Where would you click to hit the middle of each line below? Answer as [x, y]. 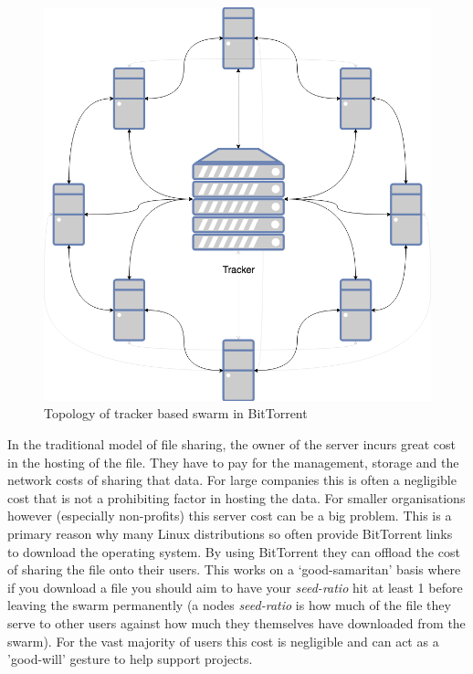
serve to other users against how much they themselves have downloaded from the [236, 622]
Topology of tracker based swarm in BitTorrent [176, 413]
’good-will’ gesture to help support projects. [130, 659]
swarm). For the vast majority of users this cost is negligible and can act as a [223, 641]
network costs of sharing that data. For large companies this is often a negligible [232, 480]
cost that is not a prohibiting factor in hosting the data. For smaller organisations [236, 497]
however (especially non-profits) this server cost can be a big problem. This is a [230, 516]
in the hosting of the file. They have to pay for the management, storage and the [233, 462]
